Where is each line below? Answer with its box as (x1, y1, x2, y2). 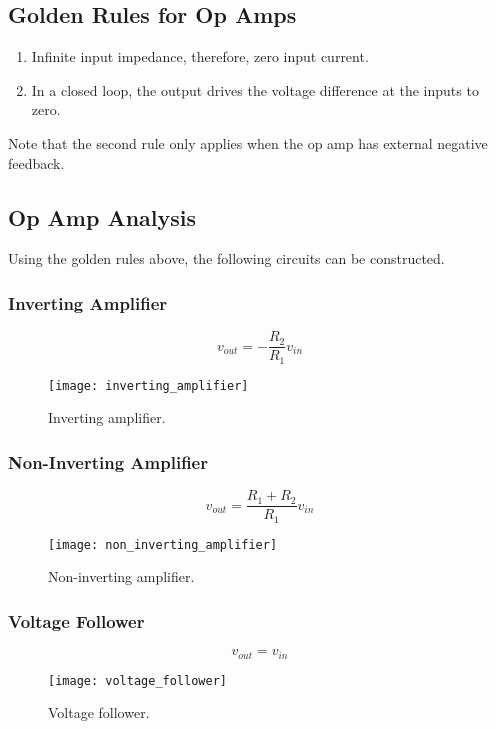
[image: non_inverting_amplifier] (48, 537, 278, 552)
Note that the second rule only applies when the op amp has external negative (8, 132, 488, 153)
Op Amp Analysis (8, 201, 197, 232)
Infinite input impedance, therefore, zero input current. (31, 46, 369, 67)
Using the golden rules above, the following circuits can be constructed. (8, 248, 445, 269)
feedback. (8, 152, 65, 173)
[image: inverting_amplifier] (48, 378, 249, 393)
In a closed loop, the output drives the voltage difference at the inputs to (31, 79, 479, 100)
